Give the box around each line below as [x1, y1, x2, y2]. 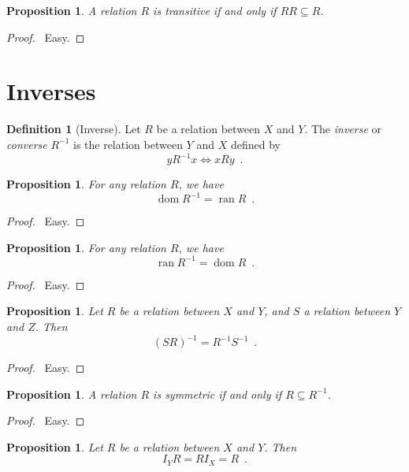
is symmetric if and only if [153, 385, 282, 402]
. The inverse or [304, 121, 381, 137]
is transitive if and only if [153, 2, 277, 18]
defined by [230, 136, 281, 152]
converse [6, 136, 47, 152]
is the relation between [73, 136, 183, 152]
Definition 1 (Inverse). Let [6, 121, 141, 137]
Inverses [6, 75, 96, 107]
